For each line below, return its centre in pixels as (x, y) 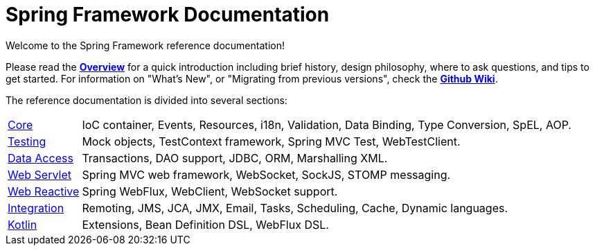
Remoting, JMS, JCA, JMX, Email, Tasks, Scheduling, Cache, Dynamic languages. (295, 208)
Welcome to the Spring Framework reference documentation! (145, 45)
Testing (27, 141)
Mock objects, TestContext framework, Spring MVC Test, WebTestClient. (271, 141)
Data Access (41, 158)
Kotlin (23, 224)
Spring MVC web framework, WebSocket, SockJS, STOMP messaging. (266, 174)
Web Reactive (44, 191)
